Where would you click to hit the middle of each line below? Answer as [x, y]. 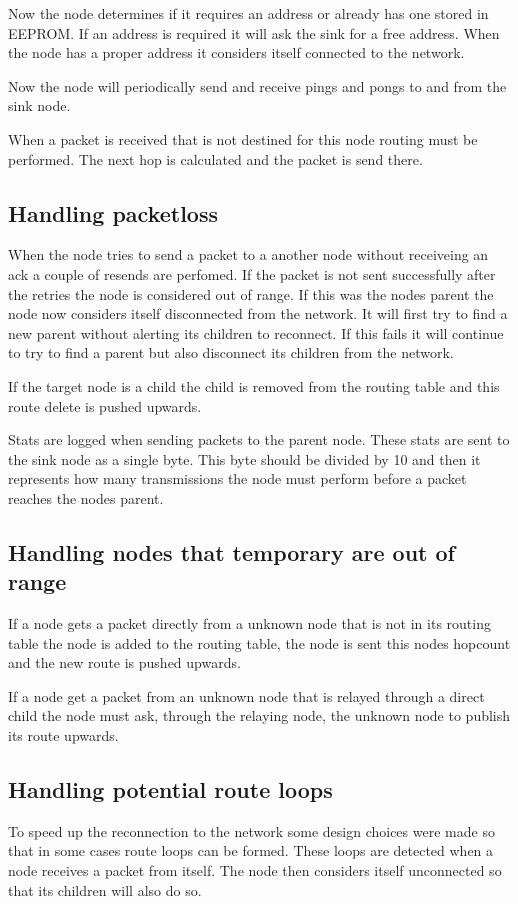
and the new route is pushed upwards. [124, 662]
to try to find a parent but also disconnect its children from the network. [231, 352]
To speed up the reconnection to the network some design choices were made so [251, 830]
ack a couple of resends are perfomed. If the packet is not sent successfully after [252, 273]
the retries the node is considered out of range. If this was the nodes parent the [251, 293]
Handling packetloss [113, 212]
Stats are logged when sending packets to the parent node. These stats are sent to [259, 439]
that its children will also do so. [105, 889]
